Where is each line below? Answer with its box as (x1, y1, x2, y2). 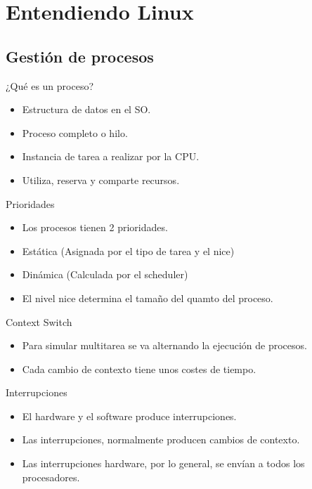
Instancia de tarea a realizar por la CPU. (22, 149, 200, 164)
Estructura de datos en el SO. (22, 102, 151, 117)
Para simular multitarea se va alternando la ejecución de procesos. (22, 338, 307, 353)
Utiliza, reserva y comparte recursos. (22, 172, 180, 187)
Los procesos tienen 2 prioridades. (22, 220, 168, 235)
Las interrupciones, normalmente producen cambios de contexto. (22, 432, 300, 447)
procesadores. (22, 469, 80, 484)
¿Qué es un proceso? (6, 78, 94, 93)
